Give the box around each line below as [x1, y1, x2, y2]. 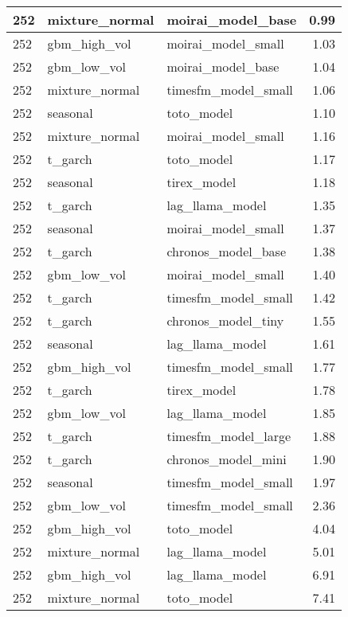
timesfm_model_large [166, 427, 291, 445]
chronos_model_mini [166, 450, 287, 468]
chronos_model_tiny [166, 311, 284, 330]
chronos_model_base [166, 242, 286, 260]
